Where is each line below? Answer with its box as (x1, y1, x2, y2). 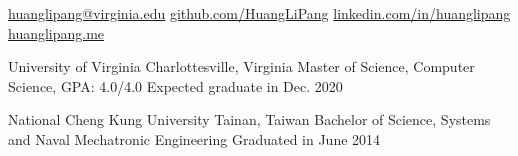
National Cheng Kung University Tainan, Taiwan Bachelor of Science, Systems (8, 109, 491, 130)
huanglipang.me (8, 22, 105, 43)
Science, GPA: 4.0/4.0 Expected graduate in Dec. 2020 (8, 75, 343, 96)
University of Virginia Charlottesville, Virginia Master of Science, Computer (8, 56, 475, 77)
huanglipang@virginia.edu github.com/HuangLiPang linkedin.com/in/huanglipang (8, 3, 511, 23)
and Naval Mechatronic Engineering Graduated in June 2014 (8, 128, 381, 149)
